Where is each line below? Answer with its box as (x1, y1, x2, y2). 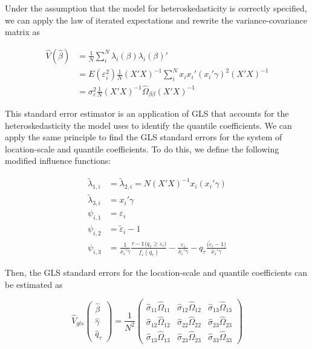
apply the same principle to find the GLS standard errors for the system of (5, 131, 282, 143)
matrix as (5, 25, 41, 38)
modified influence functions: (5, 154, 111, 167)
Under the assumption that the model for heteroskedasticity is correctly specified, (5, 2, 307, 14)
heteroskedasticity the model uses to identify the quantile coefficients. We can (5, 119, 292, 131)
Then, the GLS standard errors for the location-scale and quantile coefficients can (5, 266, 308, 279)
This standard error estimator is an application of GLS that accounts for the (5, 107, 289, 120)
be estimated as (5, 278, 63, 290)
